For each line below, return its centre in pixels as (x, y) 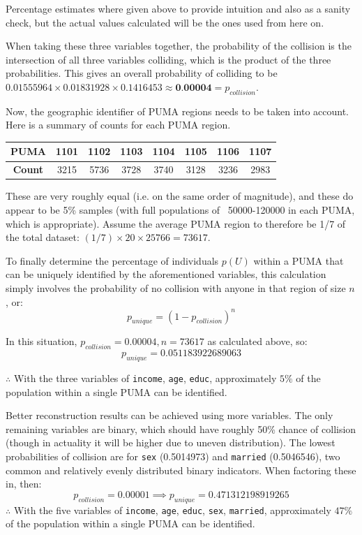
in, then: (24, 484)
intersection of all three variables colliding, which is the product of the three (168, 59)
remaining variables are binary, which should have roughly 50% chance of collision (181, 428)
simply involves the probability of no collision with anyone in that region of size (176, 287)
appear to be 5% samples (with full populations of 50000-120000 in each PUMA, (180, 209)
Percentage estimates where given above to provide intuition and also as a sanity (178, 8)
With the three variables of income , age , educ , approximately (145, 378)
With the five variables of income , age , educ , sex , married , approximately (172, 510)
